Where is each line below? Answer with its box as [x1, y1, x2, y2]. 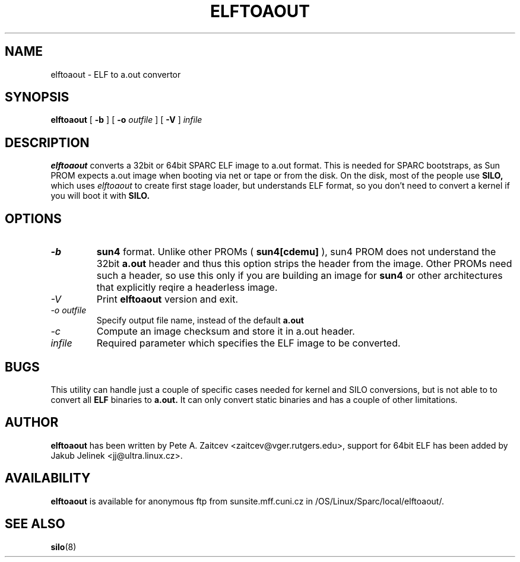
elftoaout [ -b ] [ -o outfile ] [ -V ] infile [50, 115, 202, 125]
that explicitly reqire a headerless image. [96, 281, 278, 294]
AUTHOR [5, 415, 59, 430]
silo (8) [50, 541, 77, 552]
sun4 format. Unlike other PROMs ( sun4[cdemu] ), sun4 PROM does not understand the [96, 246, 496, 258]
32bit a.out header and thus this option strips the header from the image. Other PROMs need [96, 258, 512, 270]
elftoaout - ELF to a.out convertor [50, 69, 181, 80]
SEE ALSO [5, 516, 65, 532]
